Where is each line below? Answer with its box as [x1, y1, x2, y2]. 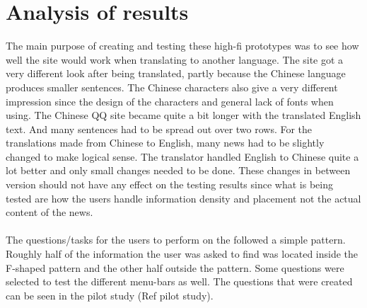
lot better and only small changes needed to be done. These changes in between [6, 163, 351, 178]
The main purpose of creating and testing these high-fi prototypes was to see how [6, 38, 359, 53]
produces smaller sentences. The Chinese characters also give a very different [6, 79, 338, 94]
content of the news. [6, 205, 93, 219]
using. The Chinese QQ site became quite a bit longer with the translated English [6, 108, 361, 122]
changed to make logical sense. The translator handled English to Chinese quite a [6, 149, 359, 164]
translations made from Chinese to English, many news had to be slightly [6, 135, 325, 150]
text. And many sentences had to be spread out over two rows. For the [6, 121, 313, 136]
